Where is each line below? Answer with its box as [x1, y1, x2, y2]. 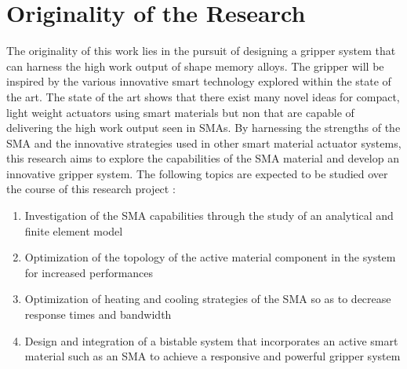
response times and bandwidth [24, 306, 172, 323]
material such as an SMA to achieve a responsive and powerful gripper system [24, 348, 401, 364]
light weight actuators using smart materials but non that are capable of [6, 104, 354, 120]
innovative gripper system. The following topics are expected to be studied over [6, 165, 388, 181]
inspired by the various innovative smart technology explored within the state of [6, 73, 391, 90]
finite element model [24, 222, 123, 239]
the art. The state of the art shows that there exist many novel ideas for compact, [6, 88, 400, 104]
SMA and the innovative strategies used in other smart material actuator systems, [6, 134, 402, 151]
